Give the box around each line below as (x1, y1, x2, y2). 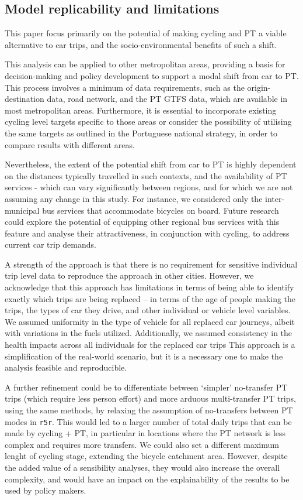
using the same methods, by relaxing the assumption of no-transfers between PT (5, 404, 293, 416)
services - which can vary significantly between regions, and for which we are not (5, 181, 293, 193)
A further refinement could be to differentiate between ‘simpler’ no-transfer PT (5, 381, 288, 393)
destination (5, 93, 44, 105)
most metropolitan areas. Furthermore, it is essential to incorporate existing (5, 104, 277, 116)
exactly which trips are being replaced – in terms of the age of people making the (5, 292, 296, 304)
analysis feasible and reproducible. (5, 361, 127, 374)
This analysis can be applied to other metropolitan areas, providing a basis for (5, 58, 285, 70)
